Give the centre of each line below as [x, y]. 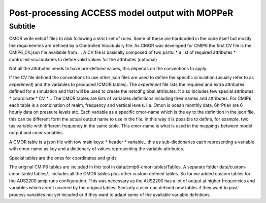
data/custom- [233, 167]
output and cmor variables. [36, 133]
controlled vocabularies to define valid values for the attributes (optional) [83, 59]
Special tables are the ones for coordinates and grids [63, 158]
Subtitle [22, 26]
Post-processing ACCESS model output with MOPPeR [121, 13]
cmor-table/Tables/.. [30, 174]
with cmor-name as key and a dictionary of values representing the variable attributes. [97, 149]
